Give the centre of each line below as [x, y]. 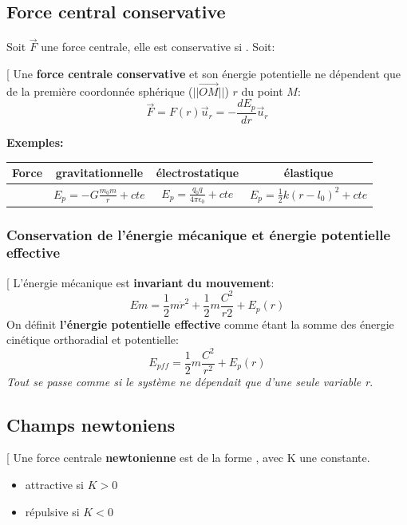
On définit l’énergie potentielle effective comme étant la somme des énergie [200, 324]
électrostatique [198, 172]
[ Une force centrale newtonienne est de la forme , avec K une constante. [188, 458]
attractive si [55, 485]
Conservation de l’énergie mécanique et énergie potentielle [199, 234]
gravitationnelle [99, 172]
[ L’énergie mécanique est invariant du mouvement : [140, 282]
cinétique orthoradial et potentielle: [93, 339]
